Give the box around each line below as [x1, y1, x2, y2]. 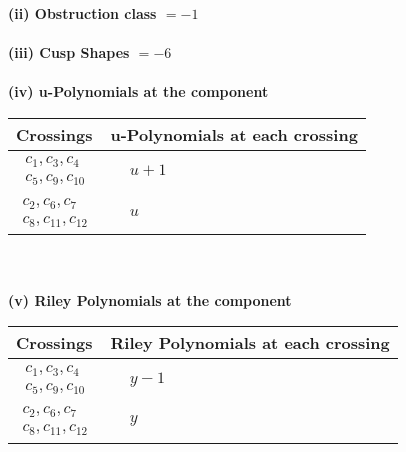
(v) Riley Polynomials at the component [8, 289, 292, 310]
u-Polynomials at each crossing [110, 122, 358, 146]
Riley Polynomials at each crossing [110, 331, 390, 355]
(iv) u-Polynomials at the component [8, 81, 269, 102]
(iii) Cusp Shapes [8, 42, 130, 63]
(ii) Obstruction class [8, 3, 157, 23]
